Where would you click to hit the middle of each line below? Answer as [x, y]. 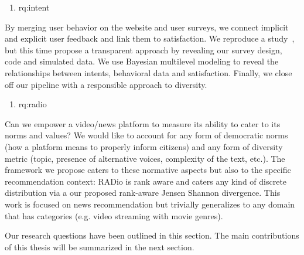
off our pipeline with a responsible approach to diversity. [106, 84]
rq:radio [33, 104]
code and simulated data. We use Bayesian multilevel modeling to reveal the [142, 61]
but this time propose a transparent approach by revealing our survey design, [144, 50]
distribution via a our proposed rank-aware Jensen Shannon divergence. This [143, 193]
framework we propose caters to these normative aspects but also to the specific [148, 170]
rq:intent [34, 7]
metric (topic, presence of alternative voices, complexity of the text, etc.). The [145, 158]
